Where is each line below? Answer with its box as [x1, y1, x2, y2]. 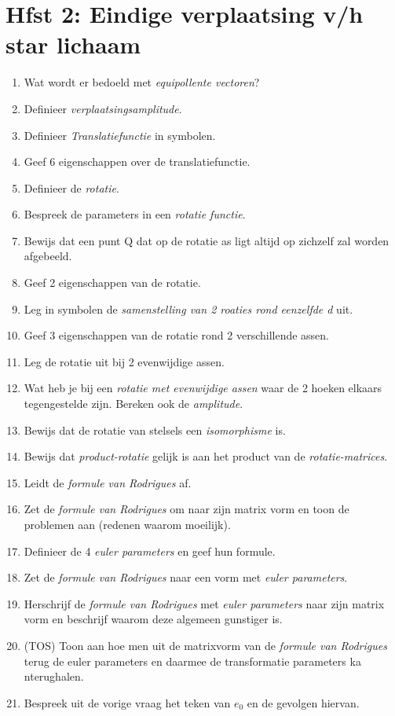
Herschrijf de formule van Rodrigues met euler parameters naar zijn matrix [24, 595, 385, 611]
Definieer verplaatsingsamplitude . [24, 100, 182, 116]
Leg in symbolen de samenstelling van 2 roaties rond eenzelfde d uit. [24, 300, 353, 317]
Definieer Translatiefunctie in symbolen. [24, 127, 216, 143]
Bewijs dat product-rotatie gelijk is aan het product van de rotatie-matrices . [24, 448, 388, 464]
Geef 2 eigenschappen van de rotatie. [24, 274, 201, 291]
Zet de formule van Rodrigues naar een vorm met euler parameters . [24, 569, 348, 586]
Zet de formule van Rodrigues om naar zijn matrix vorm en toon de [24, 501, 349, 517]
